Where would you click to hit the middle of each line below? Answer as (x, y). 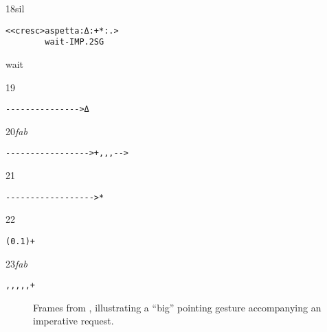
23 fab (16, 263)
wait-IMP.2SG (75, 42)
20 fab (16, 131)
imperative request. (74, 321)
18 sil (15, 8)
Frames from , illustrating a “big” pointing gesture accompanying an (177, 307)
